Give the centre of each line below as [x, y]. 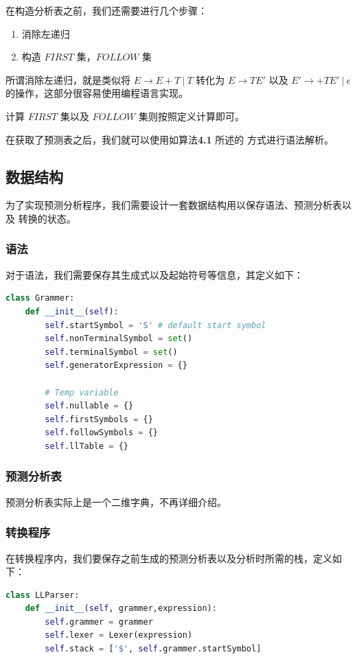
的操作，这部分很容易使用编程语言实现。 [97, 93]
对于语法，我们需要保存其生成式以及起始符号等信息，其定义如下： [154, 274]
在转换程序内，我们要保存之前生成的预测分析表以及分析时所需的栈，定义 [169, 558]
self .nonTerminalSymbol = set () [119, 339]
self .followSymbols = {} [101, 433]
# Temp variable [82, 392]
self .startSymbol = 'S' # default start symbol [156, 325]
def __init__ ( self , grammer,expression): [121, 609]
